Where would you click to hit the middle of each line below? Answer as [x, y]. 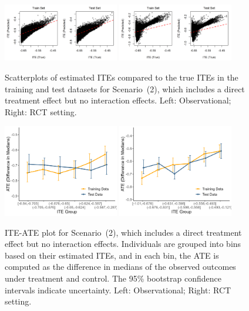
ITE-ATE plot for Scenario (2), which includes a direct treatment [123, 232]
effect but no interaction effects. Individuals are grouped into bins [123, 244]
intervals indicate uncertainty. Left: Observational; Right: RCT [118, 290]
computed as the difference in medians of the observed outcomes [120, 267]
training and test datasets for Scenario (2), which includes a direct [125, 88]
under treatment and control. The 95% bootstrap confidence [113, 278]
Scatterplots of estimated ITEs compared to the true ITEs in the [122, 77]
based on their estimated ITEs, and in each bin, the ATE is [112, 255]
